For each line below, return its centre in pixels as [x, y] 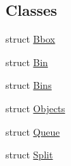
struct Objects [35, 108]
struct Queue [33, 131]
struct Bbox [30, 39]
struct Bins [29, 85]
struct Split [29, 155]
